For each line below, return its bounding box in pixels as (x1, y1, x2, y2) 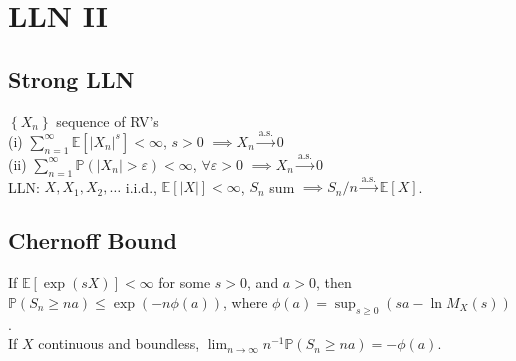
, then (315, 272, 352, 293)
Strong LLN (8, 63, 135, 94)
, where (222, 291, 268, 312)
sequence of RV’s (56, 110, 159, 131)
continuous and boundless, (38, 333, 200, 354)
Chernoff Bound (8, 225, 178, 256)
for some (158, 272, 211, 293)
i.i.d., (125, 176, 157, 197)
